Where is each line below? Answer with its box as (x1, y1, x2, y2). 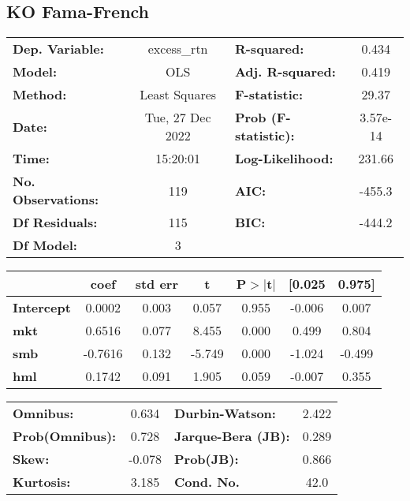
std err (135, 275, 178, 293)
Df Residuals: (13, 213, 98, 232)
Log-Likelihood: (234, 149, 334, 168)
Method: (13, 85, 67, 104)
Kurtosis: (13, 473, 71, 492)
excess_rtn (147, 39, 208, 58)
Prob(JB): (173, 450, 239, 469)
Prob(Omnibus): (13, 427, 117, 446)
